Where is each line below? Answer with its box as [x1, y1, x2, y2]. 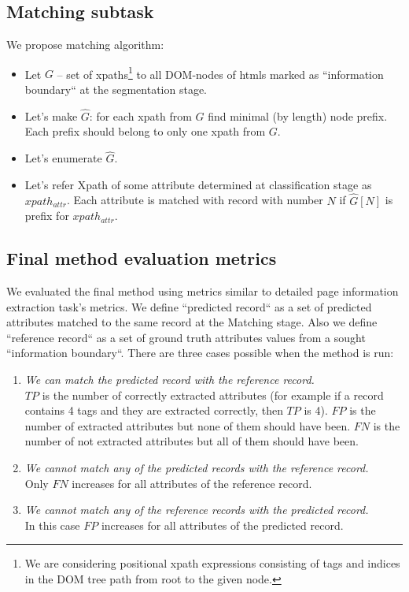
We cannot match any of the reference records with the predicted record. [24, 501, 369, 518]
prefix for [24, 207, 69, 224]
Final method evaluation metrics [6, 246, 277, 270]
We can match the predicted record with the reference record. [24, 371, 315, 388]
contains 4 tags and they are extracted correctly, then [24, 402, 283, 419]
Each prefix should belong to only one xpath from [24, 123, 266, 140]
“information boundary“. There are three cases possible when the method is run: [6, 344, 394, 361]
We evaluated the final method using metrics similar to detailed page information [6, 283, 399, 300]
